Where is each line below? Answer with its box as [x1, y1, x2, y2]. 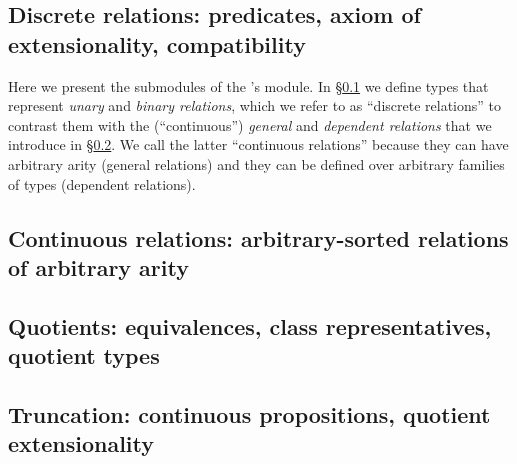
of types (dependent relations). [8, 173, 196, 194]
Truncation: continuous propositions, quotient [8, 398, 491, 429]
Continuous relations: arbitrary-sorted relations [8, 222, 509, 253]
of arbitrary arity [8, 251, 189, 282]
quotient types [8, 340, 160, 371]
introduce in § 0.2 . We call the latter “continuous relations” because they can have [8, 134, 509, 155]
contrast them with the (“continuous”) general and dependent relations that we [8, 114, 492, 135]
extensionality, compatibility [8, 28, 306, 59]
